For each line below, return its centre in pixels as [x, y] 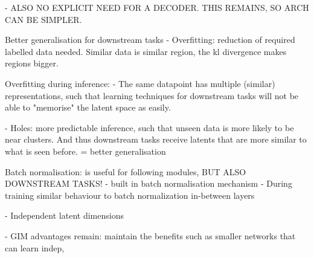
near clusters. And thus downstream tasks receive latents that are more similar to [156, 139]
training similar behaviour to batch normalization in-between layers [130, 195]
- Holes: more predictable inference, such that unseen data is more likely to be [149, 127]
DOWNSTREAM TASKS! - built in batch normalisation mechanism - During [149, 183]
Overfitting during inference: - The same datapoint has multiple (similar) [140, 83]
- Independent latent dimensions [64, 215]
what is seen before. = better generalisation [85, 151]
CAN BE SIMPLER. [43, 19]
